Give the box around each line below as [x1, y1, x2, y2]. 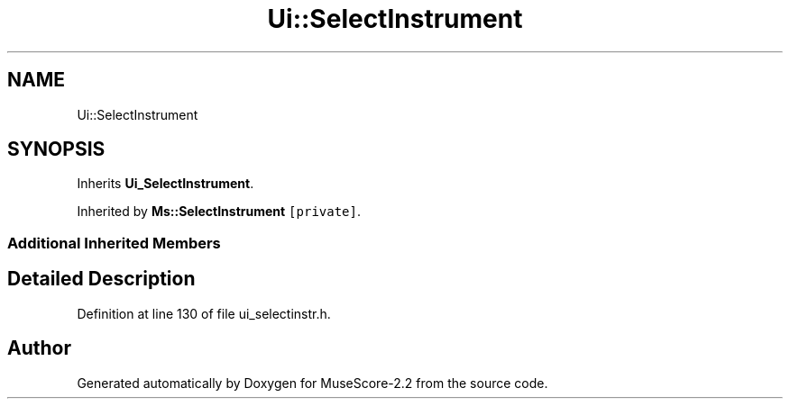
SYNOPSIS [7, 138, 106, 161]
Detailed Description [7, 267, 196, 291]
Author [7, 337, 71, 360]
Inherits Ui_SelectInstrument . [77, 176, 254, 192]
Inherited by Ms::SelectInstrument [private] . [77, 203, 361, 220]
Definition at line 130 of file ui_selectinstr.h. [77, 305, 331, 321]
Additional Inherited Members [7, 233, 221, 252]
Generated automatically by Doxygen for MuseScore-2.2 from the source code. [77, 374, 548, 391]
